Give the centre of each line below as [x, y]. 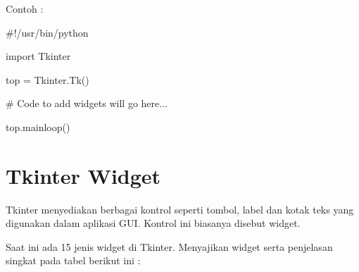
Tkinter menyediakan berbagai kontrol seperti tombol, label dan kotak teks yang [180, 209]
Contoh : [25, 8]
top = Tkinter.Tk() [48, 79]
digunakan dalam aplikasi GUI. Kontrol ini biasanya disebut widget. [153, 223]
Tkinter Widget [83, 175]
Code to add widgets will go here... [92, 103]
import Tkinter [38, 56]
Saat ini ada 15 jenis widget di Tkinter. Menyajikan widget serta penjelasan [169, 246]
